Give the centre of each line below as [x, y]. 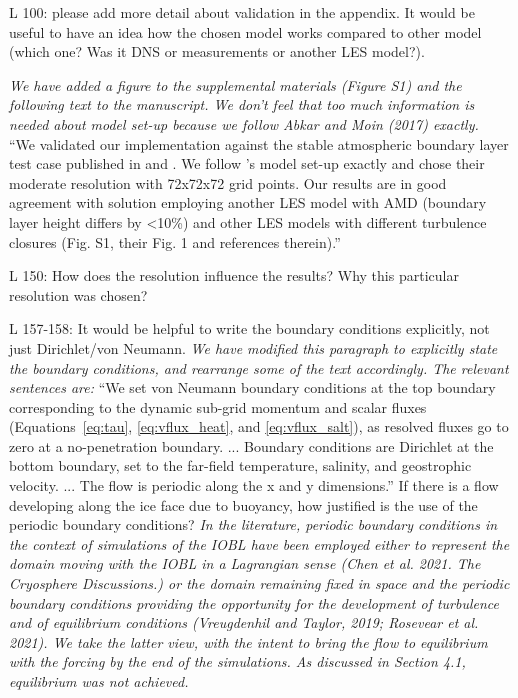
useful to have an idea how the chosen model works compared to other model [245, 31]
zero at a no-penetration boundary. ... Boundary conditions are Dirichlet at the [251, 445]
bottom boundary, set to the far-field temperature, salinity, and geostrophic [240, 465]
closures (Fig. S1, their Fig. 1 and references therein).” [175, 241]
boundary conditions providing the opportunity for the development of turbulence [254, 602]
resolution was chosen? [78, 294]
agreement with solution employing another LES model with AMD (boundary [248, 202]
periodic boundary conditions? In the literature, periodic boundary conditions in [253, 524]
